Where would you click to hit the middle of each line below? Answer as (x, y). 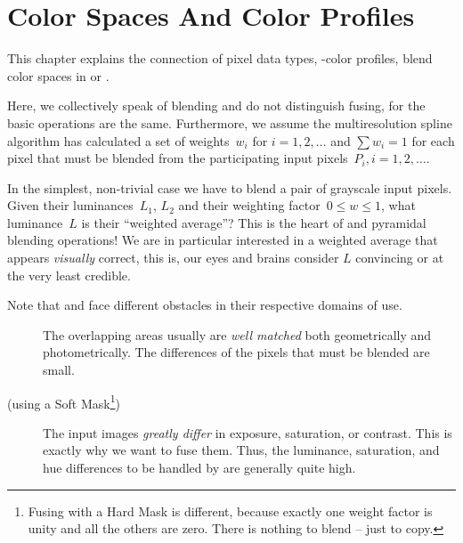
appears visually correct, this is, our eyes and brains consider (173, 258)
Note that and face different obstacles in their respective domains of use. (205, 305)
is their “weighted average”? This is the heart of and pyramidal (254, 222)
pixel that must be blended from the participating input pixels (178, 158)
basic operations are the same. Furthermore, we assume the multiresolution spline (230, 122)
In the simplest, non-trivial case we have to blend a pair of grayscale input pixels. (230, 187)
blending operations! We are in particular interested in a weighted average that (223, 240)
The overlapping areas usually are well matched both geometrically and (237, 334)
